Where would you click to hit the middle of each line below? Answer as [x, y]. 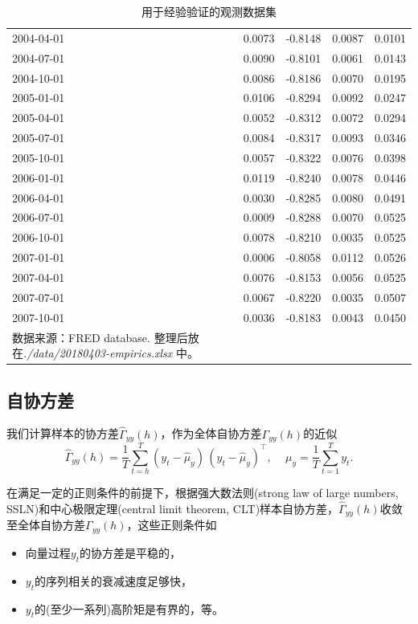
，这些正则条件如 [172, 525]
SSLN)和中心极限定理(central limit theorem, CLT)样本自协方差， [173, 508]
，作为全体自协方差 [211, 433]
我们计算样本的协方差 [63, 433]
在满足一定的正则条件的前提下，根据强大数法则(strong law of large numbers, [203, 493]
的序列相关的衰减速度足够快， [113, 580]
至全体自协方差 [46, 525]
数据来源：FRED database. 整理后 [100, 337]
